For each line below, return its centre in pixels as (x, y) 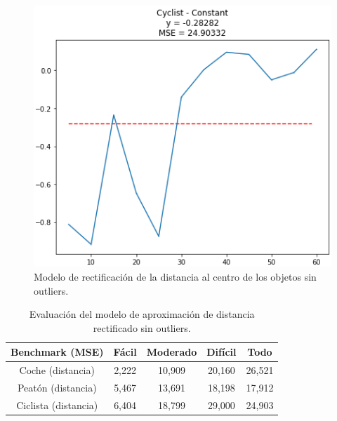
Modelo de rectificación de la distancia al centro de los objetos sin (175, 276)
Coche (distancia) (57, 370)
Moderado (172, 352)
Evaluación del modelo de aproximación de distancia (142, 314)
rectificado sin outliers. (142, 327)
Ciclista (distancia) (57, 405)
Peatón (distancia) (57, 387)
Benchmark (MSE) (57, 352)
